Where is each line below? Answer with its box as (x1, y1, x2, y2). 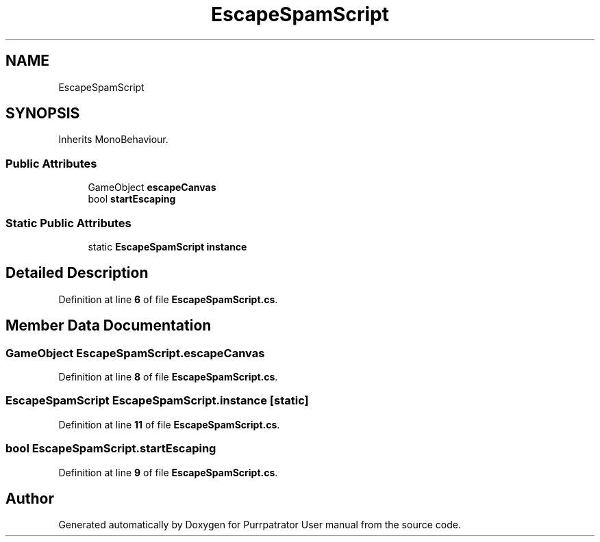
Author (5, 489, 54, 507)
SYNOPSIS (5, 105, 80, 122)
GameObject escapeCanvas (88, 181, 216, 194)
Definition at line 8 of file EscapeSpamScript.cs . (58, 371, 278, 383)
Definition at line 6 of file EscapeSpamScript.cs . (58, 293, 278, 305)
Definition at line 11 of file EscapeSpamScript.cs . (58, 418, 280, 430)
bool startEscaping (88, 193, 176, 205)
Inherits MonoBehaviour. (58, 133, 168, 146)
